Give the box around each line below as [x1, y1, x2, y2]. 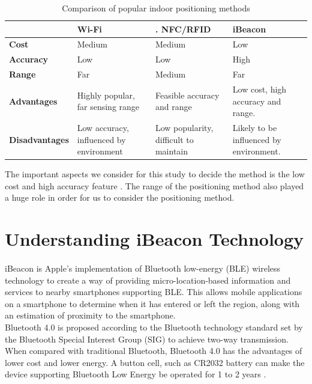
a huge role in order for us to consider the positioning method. [5, 191, 235, 204]
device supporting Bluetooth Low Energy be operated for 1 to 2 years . [5, 368, 266, 380]
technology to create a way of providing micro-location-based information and [5, 273, 291, 286]
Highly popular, [77, 88, 135, 101]
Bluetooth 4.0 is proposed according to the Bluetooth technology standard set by [5, 321, 303, 333]
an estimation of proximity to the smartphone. [5, 309, 176, 322]
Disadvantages [9, 133, 69, 145]
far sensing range [77, 100, 140, 113]
